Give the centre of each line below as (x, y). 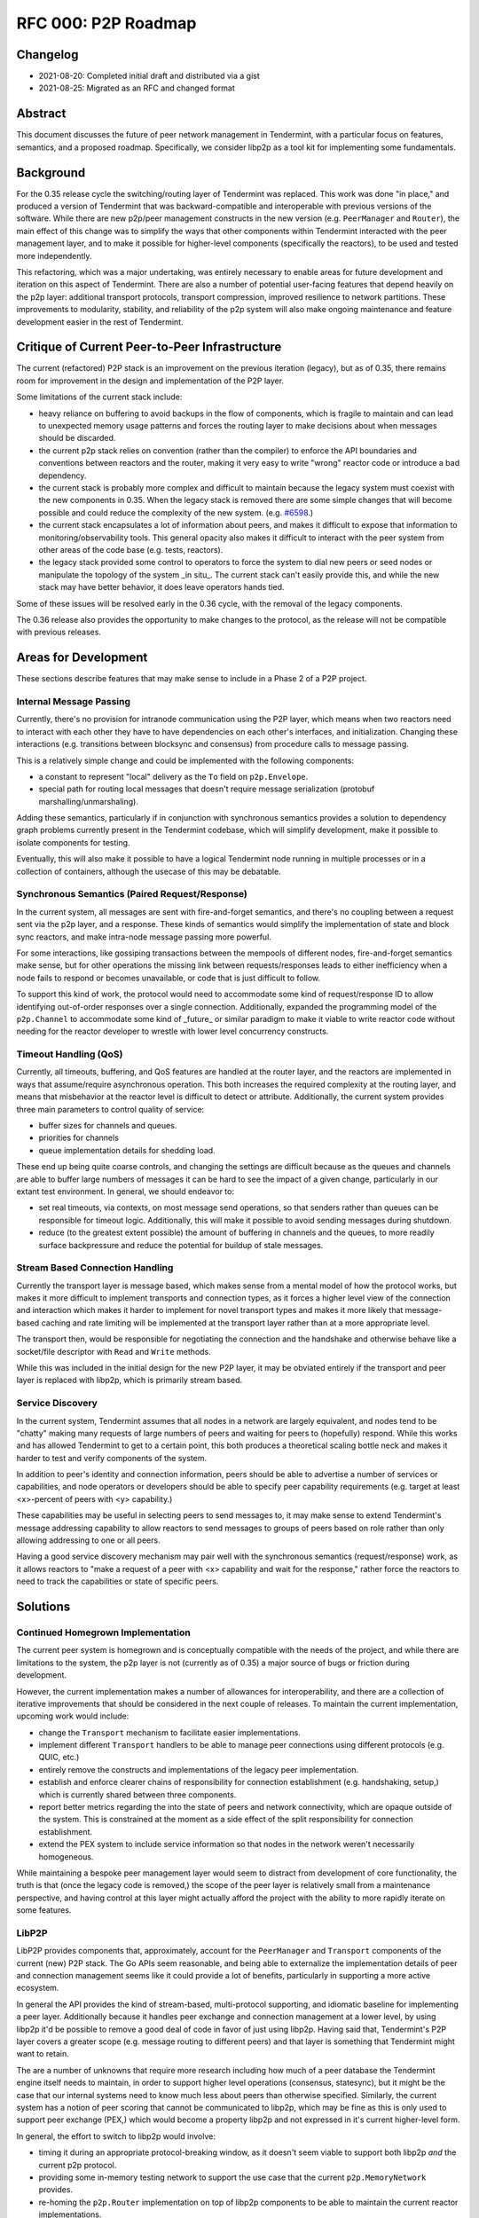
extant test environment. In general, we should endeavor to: (126, 1191)
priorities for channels (79, 1138)
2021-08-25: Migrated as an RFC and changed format (137, 88)
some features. (44, 1910)
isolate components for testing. (73, 842)
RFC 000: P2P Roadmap (106, 23)
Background (51, 173)
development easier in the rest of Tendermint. (100, 322)
